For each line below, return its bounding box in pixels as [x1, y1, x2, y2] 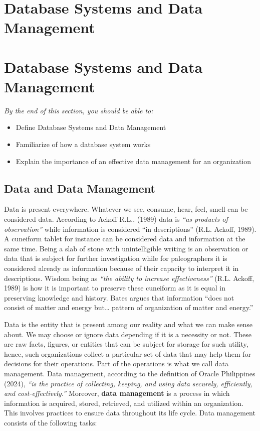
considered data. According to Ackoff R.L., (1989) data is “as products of [4, 214, 228, 224]
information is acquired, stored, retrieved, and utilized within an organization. [4, 397, 244, 408]
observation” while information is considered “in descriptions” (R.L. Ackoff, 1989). [4, 223, 256, 234]
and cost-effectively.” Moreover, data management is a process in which [4, 388, 230, 398]
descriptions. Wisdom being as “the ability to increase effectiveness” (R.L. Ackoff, [4, 272, 254, 283]
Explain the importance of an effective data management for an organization [16, 156, 251, 166]
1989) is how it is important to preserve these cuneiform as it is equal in [4, 282, 225, 293]
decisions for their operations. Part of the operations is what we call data [4, 358, 228, 369]
